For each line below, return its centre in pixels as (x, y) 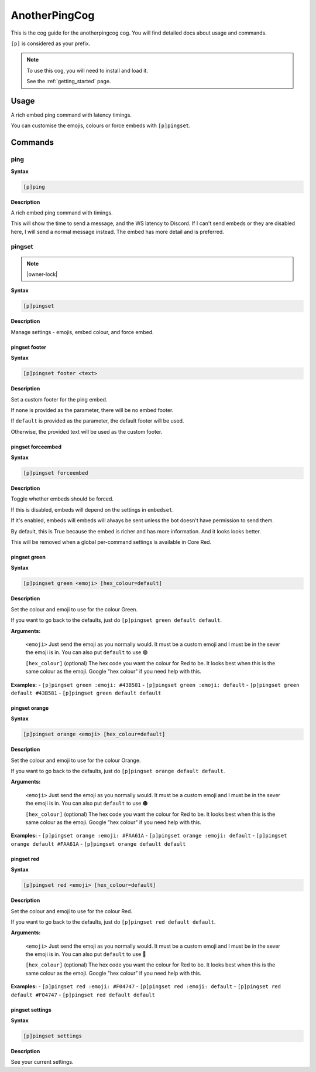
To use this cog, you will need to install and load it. (87, 70)
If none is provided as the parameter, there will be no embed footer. (92, 410)
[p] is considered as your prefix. (51, 43)
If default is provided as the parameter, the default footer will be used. (97, 421)
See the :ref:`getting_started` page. (69, 81)
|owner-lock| (42, 274)
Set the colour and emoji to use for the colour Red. (72, 911)
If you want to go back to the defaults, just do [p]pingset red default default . (113, 922)
